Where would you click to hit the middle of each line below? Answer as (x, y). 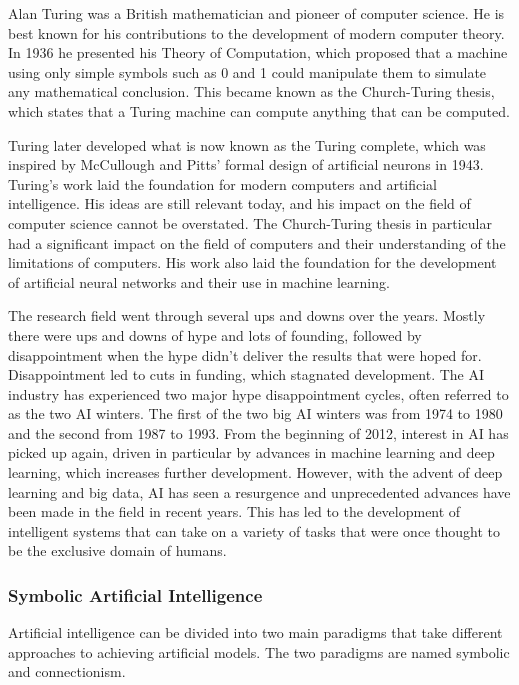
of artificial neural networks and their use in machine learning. (199, 281)
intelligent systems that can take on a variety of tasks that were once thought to (254, 530)
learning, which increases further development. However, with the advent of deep (255, 472)
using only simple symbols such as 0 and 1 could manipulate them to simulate (247, 71)
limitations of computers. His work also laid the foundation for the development (252, 262)
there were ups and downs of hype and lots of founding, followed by (215, 334)
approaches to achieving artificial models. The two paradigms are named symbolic (259, 651)
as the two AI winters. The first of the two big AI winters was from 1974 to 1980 (255, 413)
